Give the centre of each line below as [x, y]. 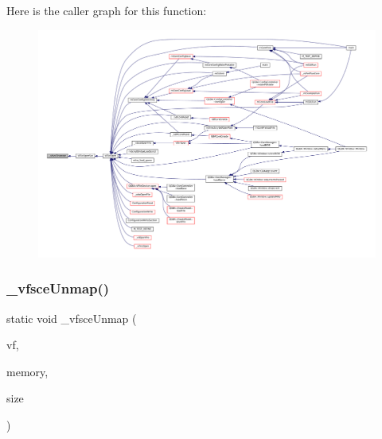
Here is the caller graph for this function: [107, 10]
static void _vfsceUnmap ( [72, 318]
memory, [27, 371]
